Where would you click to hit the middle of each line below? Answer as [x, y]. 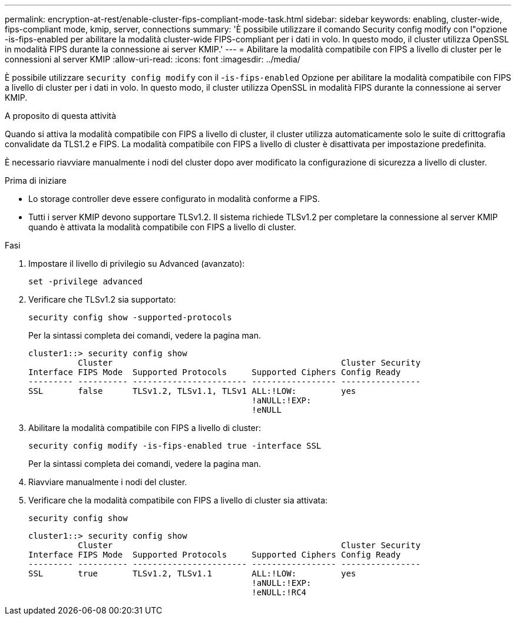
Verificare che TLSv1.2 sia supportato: [102, 299]
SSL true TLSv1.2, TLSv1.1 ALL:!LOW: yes [192, 573]
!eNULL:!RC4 [279, 592]
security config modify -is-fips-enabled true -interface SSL [175, 446]
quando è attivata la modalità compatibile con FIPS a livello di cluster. [162, 227]
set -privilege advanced [85, 281]
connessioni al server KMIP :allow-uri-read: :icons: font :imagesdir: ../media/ [153, 59]
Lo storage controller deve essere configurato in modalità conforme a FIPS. [174, 199]
